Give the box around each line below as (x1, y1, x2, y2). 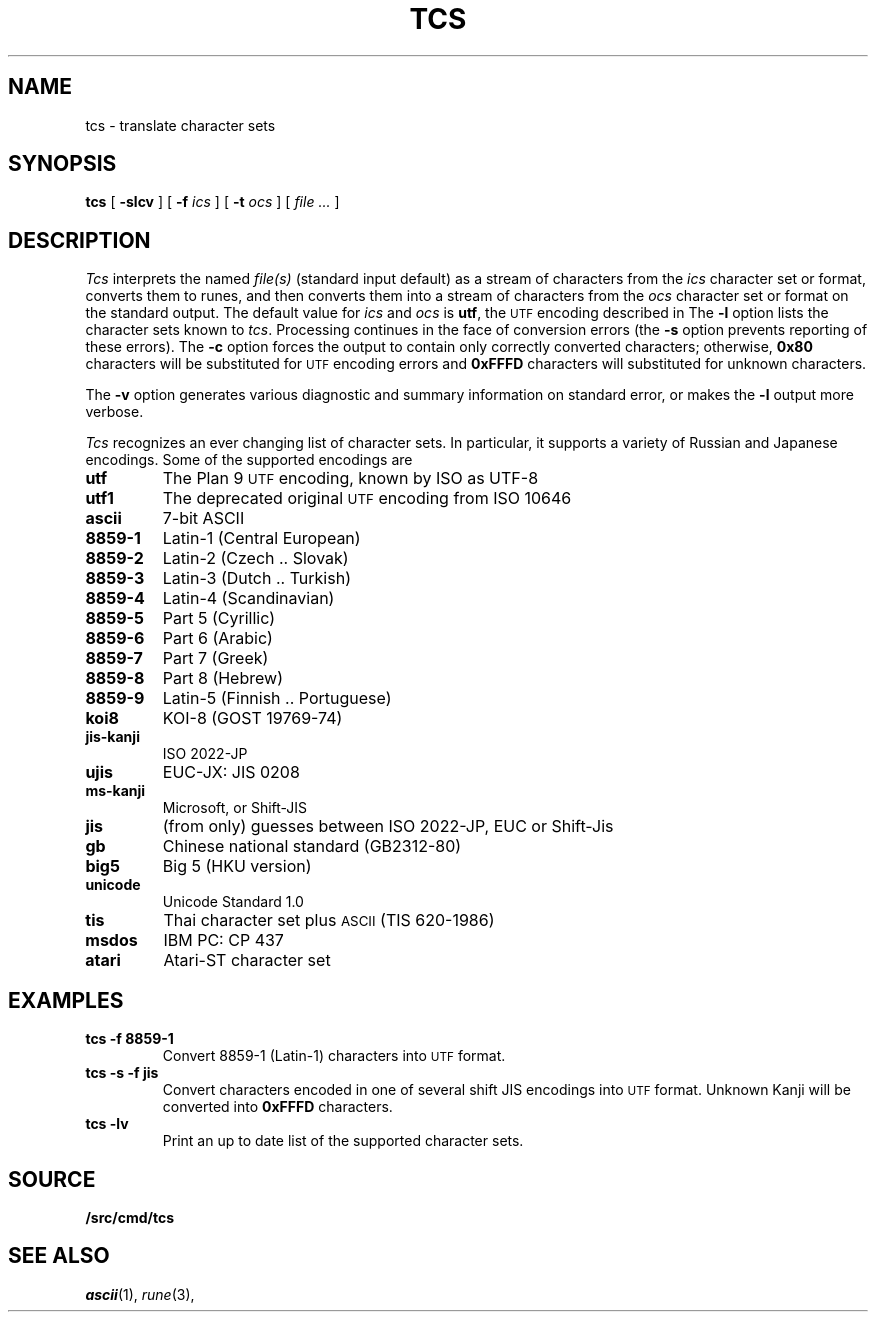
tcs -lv (85, 1115, 129, 1133)
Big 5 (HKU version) (162, 856, 312, 877)
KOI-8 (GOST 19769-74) (162, 708, 343, 729)
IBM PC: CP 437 (163, 930, 284, 951)
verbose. (85, 403, 144, 421)
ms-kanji (85, 782, 146, 800)
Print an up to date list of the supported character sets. (162, 1132, 524, 1150)
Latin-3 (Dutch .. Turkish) (162, 568, 351, 589)
